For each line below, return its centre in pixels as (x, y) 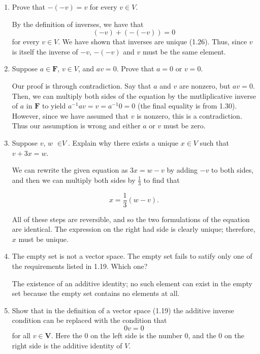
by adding (182, 170)
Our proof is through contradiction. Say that (82, 85)
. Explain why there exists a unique (123, 142)
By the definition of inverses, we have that (78, 24)
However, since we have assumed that (70, 115)
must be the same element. (184, 51)
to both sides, (233, 170)
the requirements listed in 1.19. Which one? (80, 266)
